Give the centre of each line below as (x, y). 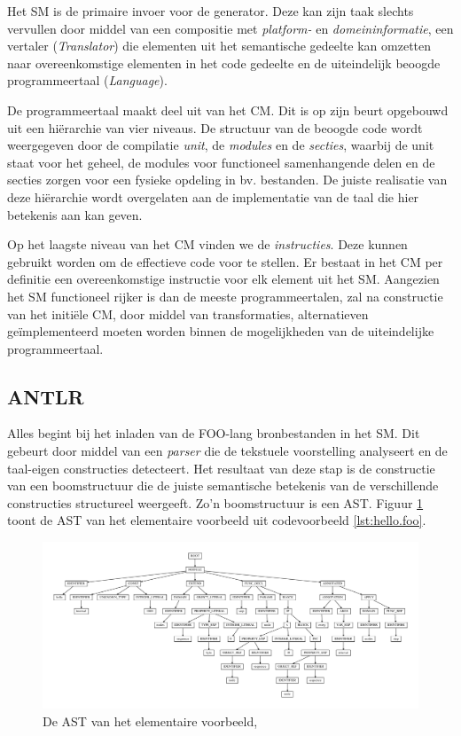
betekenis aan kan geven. (75, 214)
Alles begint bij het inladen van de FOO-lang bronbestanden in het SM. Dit (214, 433)
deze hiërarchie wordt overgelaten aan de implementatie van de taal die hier (213, 196)
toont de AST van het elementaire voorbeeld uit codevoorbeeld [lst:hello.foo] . (217, 520)
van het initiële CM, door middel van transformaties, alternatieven (188, 313)
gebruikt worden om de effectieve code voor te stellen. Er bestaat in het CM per (225, 261)
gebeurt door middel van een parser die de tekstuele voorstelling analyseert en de (227, 451)
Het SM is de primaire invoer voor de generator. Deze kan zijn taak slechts (211, 11)
